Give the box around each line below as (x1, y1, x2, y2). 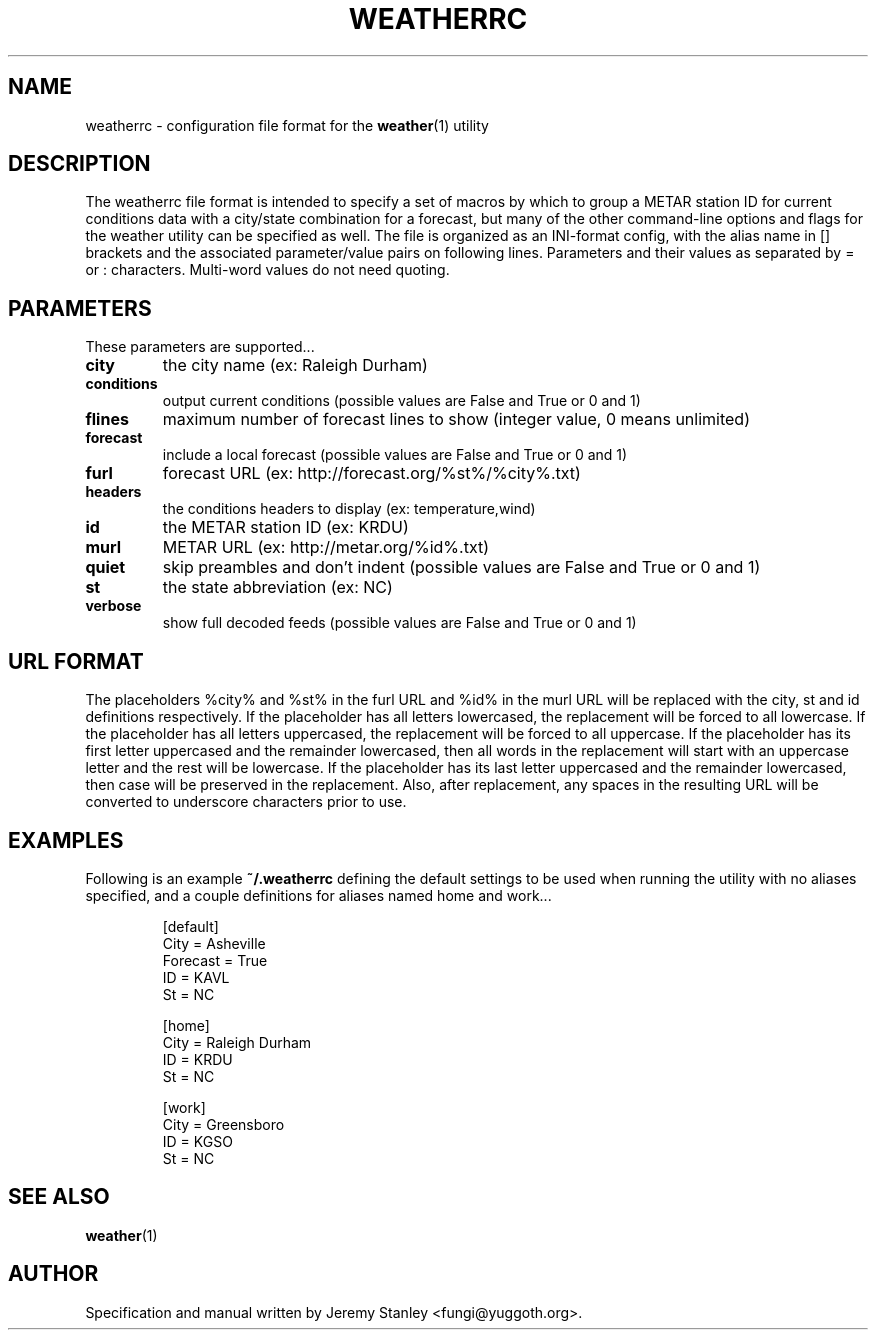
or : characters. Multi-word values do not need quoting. (85, 261, 450, 279)
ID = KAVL (162, 968, 230, 986)
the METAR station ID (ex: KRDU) (162, 517, 409, 538)
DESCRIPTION (8, 151, 151, 177)
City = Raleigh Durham (162, 1033, 312, 1051)
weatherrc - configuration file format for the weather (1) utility (85, 116, 489, 134)
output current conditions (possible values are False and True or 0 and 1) (162, 392, 641, 410)
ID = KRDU (162, 1050, 233, 1068)
